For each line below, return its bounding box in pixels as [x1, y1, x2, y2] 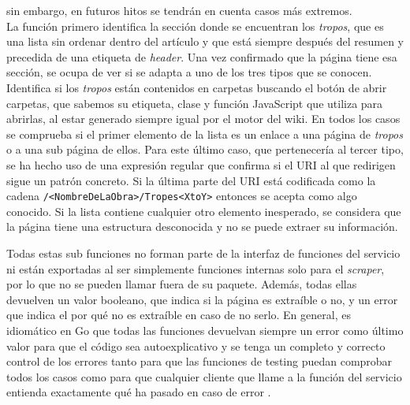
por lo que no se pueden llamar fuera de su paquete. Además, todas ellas [6, 276, 357, 292]
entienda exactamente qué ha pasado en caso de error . [6, 384, 271, 400]
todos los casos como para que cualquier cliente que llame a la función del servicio [6, 368, 402, 385]
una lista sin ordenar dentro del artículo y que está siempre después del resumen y [6, 33, 404, 50]
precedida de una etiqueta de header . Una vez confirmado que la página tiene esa [6, 48, 397, 65]
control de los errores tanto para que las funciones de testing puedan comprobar [6, 353, 393, 370]
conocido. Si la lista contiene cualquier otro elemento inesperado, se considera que [6, 202, 401, 219]
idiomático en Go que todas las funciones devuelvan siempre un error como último [6, 321, 404, 338]
